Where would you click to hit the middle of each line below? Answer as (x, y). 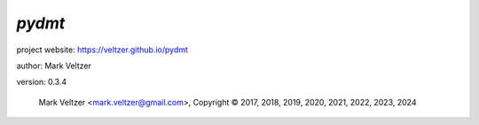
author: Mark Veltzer (54, 66)
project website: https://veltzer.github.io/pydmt (102, 50)
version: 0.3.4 (41, 82)
